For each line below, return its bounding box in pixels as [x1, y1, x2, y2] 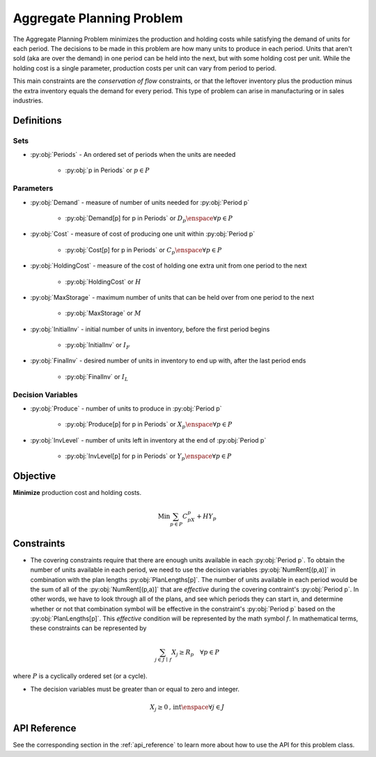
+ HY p [196, 512, 217, 522]
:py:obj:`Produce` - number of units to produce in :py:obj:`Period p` [30, 404, 222, 413]
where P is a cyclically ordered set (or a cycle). [13, 672, 148, 680]
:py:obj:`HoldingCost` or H [65, 277, 141, 286]
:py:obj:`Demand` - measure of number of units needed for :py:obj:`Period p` [30, 198, 250, 206]
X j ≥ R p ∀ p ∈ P [171, 648, 219, 658]
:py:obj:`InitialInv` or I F [65, 341, 130, 351]
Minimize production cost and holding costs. [13, 489, 142, 497]
